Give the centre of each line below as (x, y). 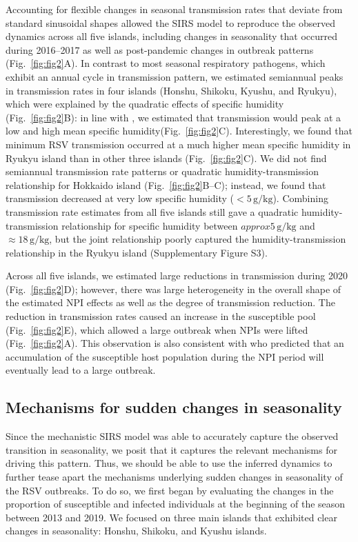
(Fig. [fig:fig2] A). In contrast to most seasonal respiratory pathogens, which (166, 63)
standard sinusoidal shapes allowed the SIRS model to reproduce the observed (170, 22)
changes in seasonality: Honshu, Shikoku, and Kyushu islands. (136, 531)
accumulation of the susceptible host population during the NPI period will (165, 356)
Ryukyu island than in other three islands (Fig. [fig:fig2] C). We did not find (166, 158)
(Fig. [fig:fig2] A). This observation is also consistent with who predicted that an (175, 343)
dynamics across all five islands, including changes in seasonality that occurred (172, 36)
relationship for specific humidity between (150, 225)
